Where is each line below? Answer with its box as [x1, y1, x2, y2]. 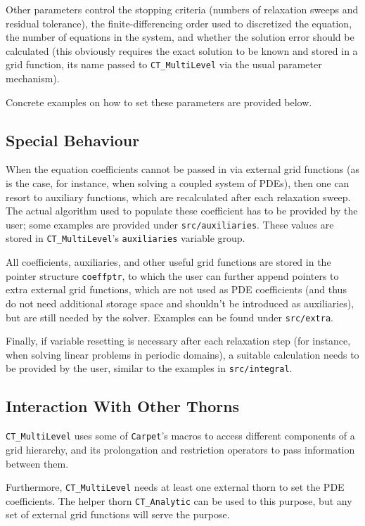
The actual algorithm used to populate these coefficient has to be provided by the [6, 203, 358, 218]
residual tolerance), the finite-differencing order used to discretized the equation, [6, 15, 352, 30]
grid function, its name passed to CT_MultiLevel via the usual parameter [6, 57, 322, 72]
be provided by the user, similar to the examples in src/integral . [6, 361, 293, 376]
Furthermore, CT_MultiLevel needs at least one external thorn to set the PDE [6, 480, 345, 494]
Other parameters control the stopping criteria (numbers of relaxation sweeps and [6, 2, 359, 16]
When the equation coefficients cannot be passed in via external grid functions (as [6, 162, 359, 177]
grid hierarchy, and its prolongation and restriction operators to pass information [6, 442, 355, 456]
